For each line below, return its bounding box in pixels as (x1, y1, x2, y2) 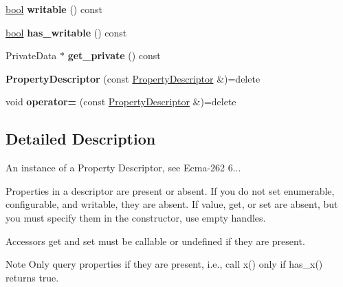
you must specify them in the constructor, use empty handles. (5, 210, 266, 224)
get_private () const (67, 48, 161, 63)
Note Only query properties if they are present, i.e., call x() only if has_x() (5, 257, 323, 271)
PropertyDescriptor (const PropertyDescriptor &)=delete (5, 71, 261, 85)
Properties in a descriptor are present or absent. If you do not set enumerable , (5, 183, 335, 198)
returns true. (5, 270, 59, 284)
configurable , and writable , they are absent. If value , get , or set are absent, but (5, 197, 338, 211)
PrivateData (5, 48, 57, 63)
